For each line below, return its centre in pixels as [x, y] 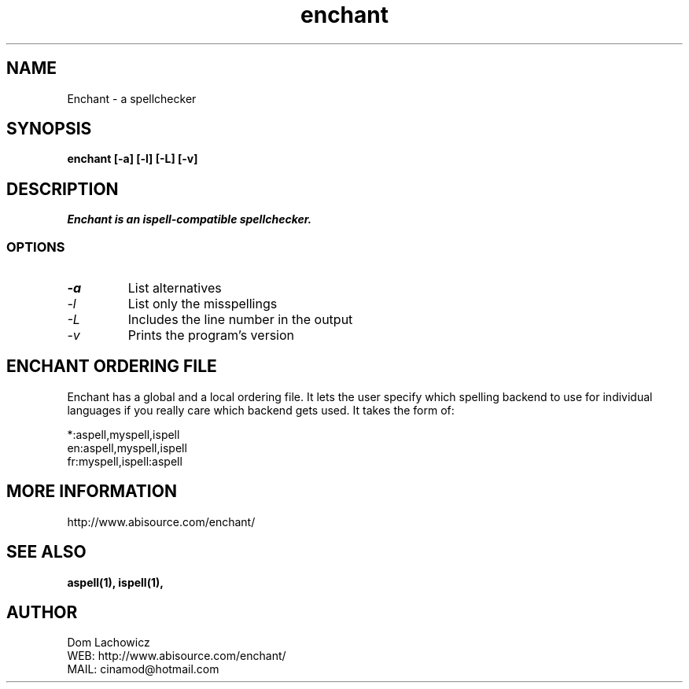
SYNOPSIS [49, 129]
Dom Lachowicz [109, 643]
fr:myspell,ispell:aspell [125, 461]
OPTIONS [36, 247]
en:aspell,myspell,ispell [127, 448]
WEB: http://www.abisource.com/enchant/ [177, 656]
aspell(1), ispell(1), [115, 582]
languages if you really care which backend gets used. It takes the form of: [261, 410]
